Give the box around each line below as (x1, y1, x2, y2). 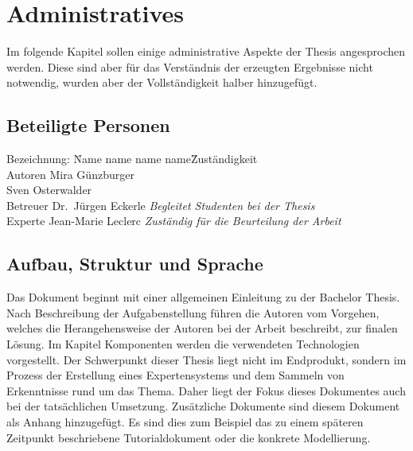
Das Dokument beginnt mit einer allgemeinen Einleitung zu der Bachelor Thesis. (6, 289, 400, 305)
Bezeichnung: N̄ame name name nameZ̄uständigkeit (6, 150, 258, 167)
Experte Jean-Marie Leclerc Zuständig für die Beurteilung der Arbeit (6, 212, 341, 229)
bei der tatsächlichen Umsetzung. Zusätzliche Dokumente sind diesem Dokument (6, 398, 400, 414)
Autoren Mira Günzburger (6, 165, 134, 182)
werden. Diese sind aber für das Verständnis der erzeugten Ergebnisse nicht (6, 58, 373, 75)
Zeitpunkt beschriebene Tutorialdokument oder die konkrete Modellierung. (6, 429, 371, 445)
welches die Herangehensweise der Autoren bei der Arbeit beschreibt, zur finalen (6, 320, 398, 336)
